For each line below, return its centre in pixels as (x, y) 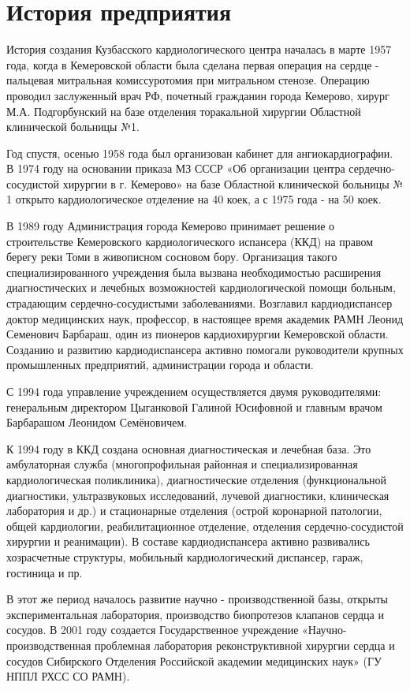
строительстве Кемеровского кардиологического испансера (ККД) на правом (190, 241)
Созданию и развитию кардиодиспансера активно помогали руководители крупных (205, 349)
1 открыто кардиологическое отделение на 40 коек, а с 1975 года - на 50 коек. (194, 199)
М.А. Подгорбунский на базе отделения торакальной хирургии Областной (184, 111)
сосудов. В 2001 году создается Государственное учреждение (153, 630)
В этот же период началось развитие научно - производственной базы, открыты (197, 599)
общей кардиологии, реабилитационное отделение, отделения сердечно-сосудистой (205, 526)
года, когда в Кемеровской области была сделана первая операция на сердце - (193, 64)
